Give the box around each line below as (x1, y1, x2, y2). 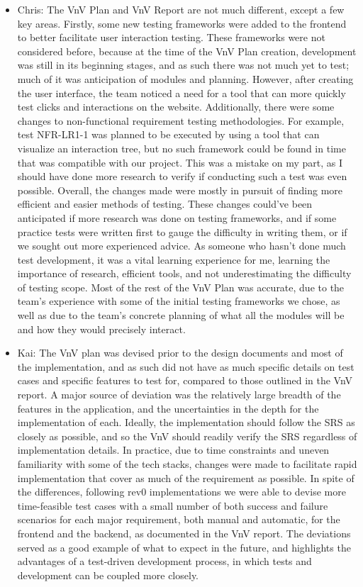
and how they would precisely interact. (17, 321, 186, 336)
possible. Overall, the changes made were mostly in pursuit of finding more (17, 182, 343, 197)
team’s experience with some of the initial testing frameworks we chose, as (17, 293, 340, 308)
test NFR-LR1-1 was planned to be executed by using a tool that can (17, 127, 320, 142)
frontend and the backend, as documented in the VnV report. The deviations (17, 525, 351, 540)
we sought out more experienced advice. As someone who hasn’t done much (17, 238, 346, 253)
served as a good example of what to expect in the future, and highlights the (17, 540, 351, 554)
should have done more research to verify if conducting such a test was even (17, 169, 347, 184)
